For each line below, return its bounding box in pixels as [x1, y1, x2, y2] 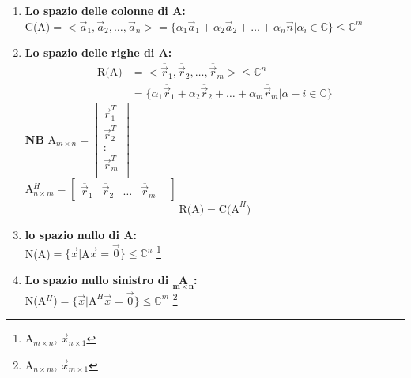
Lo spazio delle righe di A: [25, 44, 172, 61]
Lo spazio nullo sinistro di [25, 271, 169, 287]
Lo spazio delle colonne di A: [25, 2, 186, 18]
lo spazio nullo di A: [25, 226, 138, 242]
